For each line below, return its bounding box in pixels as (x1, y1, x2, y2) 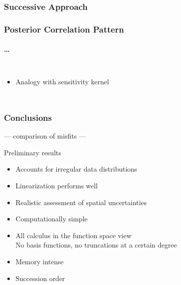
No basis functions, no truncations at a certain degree (15, 240, 177, 250)
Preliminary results (4, 147, 61, 157)
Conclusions (4, 111, 52, 123)
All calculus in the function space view (15, 230, 132, 240)
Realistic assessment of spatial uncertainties (15, 197, 147, 207)
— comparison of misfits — (4, 131, 86, 141)
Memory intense (15, 256, 64, 267)
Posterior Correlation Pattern (4, 23, 124, 35)
